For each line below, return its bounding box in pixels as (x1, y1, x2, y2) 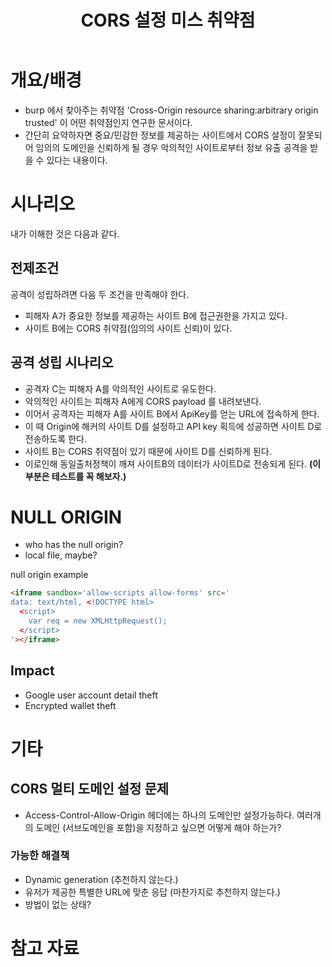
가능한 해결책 (10, 849, 70, 863)
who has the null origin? (24, 539, 124, 551)
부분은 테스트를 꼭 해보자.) (24, 470, 127, 482)
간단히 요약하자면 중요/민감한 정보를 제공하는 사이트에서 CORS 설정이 (24, 129, 296, 141)
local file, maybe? (24, 549, 98, 561)
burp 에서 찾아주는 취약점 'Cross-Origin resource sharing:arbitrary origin (24, 104, 319, 116)
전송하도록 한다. (24, 432, 87, 445)
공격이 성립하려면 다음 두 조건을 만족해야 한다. (10, 288, 190, 300)
